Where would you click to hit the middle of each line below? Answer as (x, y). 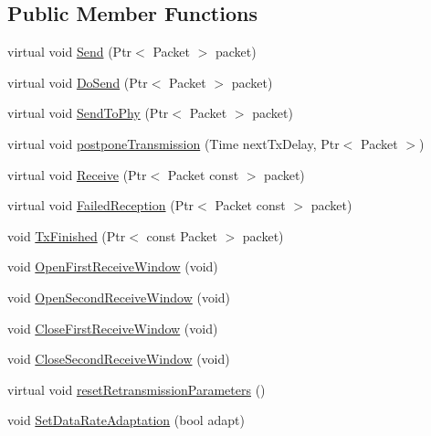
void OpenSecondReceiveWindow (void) (119, 297)
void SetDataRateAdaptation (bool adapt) (126, 420)
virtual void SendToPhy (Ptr (88, 113)
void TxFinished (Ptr (67, 235)
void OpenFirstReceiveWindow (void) (113, 266)
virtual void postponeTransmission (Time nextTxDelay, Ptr (173, 143)
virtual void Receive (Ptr (77, 174)
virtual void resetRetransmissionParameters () (137, 389)
